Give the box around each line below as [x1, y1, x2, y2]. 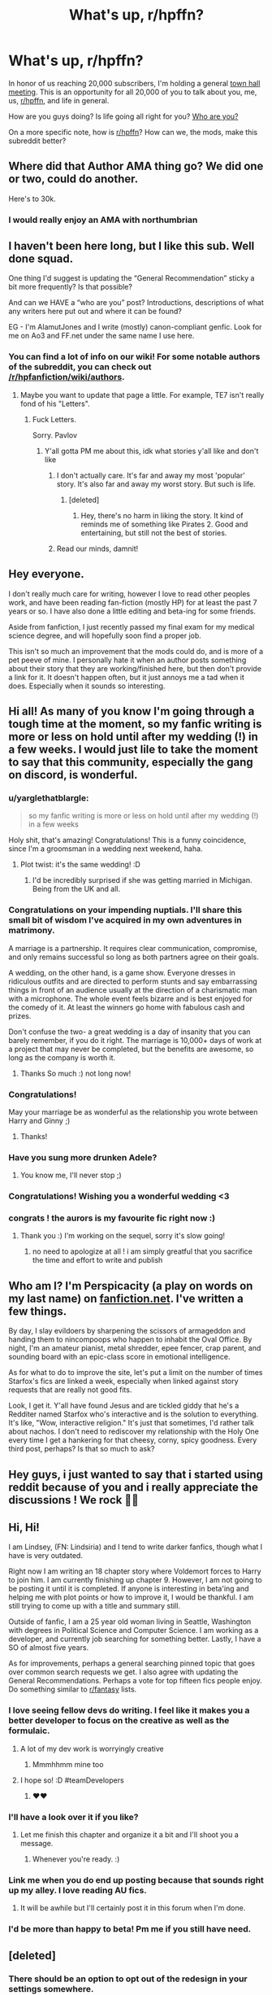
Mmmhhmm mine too [32, 1759, 104, 1769]
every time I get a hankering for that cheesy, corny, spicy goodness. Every [8, 1435, 257, 1445]
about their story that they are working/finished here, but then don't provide [8, 663, 262, 673]
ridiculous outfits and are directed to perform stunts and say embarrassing [8, 976, 257, 986]
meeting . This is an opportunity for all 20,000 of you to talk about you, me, [8, 87, 257, 97]
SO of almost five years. [8, 1643, 89, 1652]
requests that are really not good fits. [8, 1385, 132, 1395]
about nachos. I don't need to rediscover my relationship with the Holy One [8, 1426, 260, 1437]
